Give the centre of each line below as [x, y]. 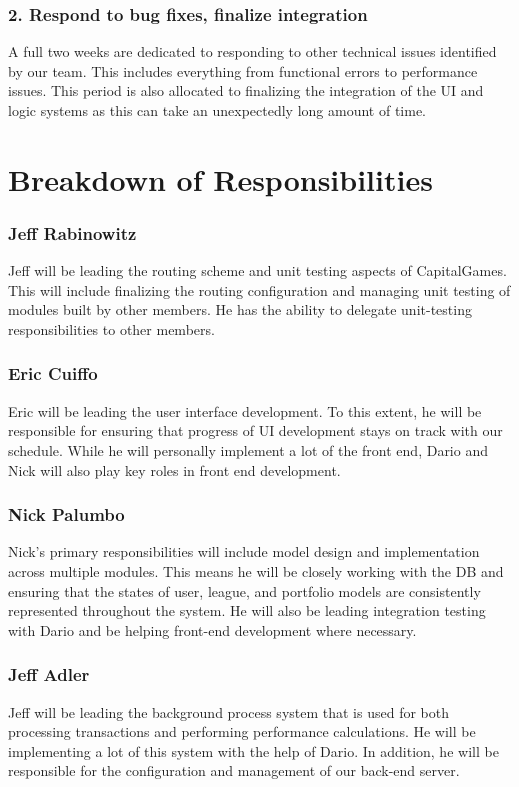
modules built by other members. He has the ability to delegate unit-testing [240, 309]
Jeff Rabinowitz [72, 232]
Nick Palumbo [66, 514]
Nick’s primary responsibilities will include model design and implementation [244, 551]
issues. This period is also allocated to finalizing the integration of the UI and [246, 90]
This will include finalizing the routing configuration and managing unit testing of [259, 289]
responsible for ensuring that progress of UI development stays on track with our [255, 430]
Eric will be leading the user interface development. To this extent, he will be [245, 410]
